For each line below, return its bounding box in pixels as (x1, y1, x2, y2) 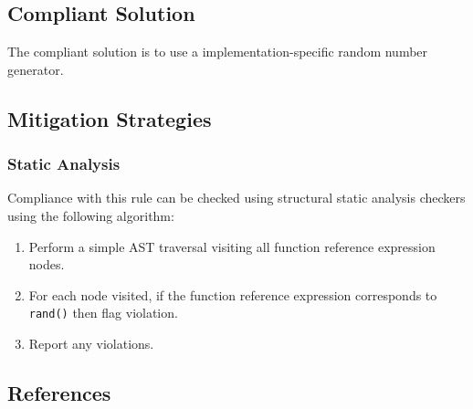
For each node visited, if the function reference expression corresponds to (28, 285, 437, 304)
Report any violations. (28, 334, 154, 353)
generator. (7, 59, 64, 79)
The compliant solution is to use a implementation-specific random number (7, 42, 428, 61)
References (7, 379, 111, 406)
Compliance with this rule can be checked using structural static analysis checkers (7, 188, 466, 207)
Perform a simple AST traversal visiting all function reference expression (28, 236, 436, 256)
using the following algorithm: (7, 205, 174, 225)
